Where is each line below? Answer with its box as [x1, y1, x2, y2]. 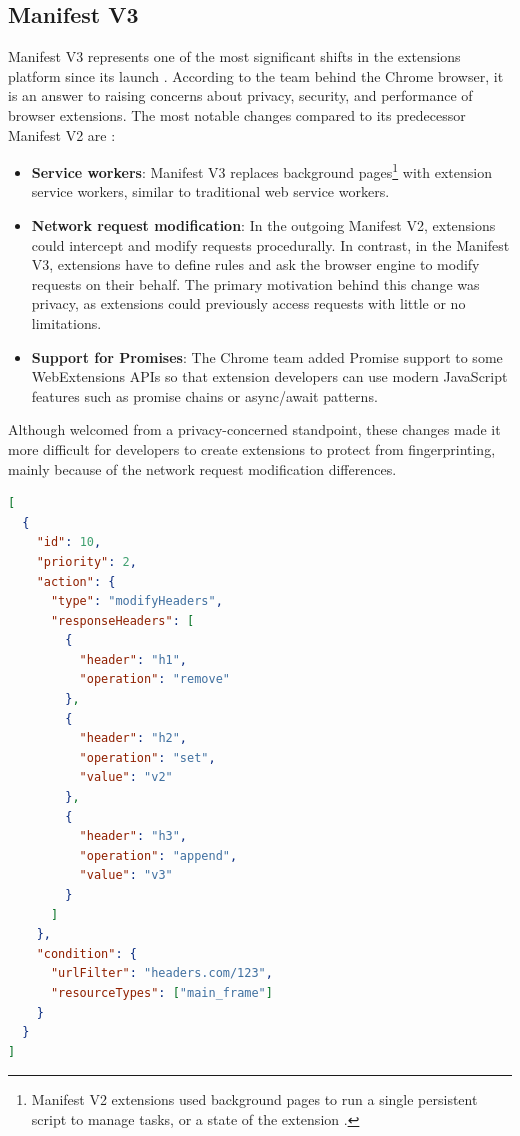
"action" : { [36, 574, 116, 589]
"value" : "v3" [79, 868, 173, 883]
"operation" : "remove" [79, 672, 230, 687]
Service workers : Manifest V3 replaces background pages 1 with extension [31, 159, 492, 182]
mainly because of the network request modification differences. [8, 458, 397, 479]
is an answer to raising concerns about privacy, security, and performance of [8, 85, 473, 106]
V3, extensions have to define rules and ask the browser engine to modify [31, 254, 480, 275]
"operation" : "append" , [79, 848, 238, 863]
